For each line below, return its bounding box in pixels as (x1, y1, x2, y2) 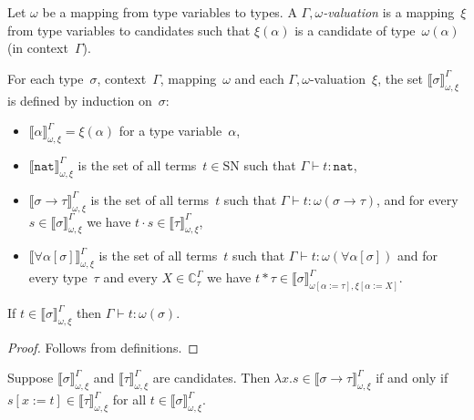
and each (234, 68, 284, 87)
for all (112, 390, 147, 409)
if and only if (376, 368, 448, 387)
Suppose (7, 368, 54, 387)
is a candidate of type (294, 20, 416, 39)
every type (28, 268, 88, 287)
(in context (7, 38, 68, 57)
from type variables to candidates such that (7, 20, 251, 39)
